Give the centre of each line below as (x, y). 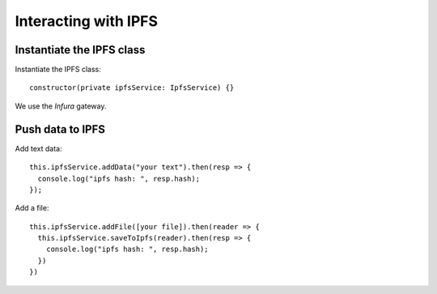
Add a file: (32, 208)
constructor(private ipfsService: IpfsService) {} (132, 88)
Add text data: (38, 148)
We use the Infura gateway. (61, 106)
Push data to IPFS (60, 129)
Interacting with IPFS (86, 21)
